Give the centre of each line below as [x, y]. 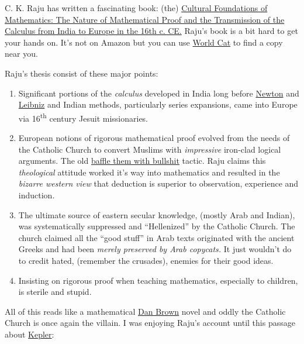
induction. [37, 195]
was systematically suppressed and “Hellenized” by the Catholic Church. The [157, 226]
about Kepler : [30, 334]
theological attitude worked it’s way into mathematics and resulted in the [149, 172]
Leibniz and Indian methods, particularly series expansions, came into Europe [158, 104]
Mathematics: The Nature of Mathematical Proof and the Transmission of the [145, 19]
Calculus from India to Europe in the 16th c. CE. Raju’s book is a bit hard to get [151, 31]
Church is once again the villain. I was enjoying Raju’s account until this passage [150, 323]
